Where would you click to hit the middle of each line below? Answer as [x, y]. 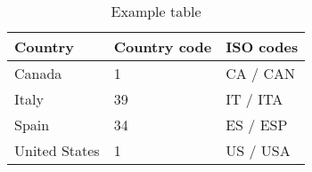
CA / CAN [260, 73]
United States [57, 150]
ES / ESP [257, 125]
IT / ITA [255, 99]
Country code [163, 47]
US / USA [258, 150]
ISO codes [262, 47]
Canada [38, 73]
